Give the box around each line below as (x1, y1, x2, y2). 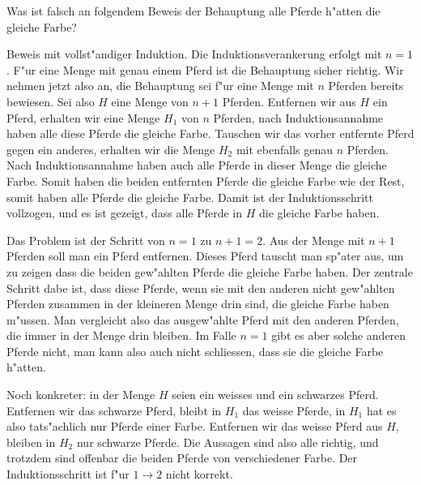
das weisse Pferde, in (242, 401, 346, 418)
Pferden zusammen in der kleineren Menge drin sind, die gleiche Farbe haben (6, 295, 389, 312)
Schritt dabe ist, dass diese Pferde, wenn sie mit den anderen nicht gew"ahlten (6, 279, 395, 296)
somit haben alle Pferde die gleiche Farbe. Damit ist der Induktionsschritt (6, 188, 373, 205)
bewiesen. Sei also (6, 92, 95, 109)
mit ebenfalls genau (236, 140, 333, 157)
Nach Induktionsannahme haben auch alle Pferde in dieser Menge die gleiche (6, 157, 387, 174)
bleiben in (6, 433, 56, 450)
